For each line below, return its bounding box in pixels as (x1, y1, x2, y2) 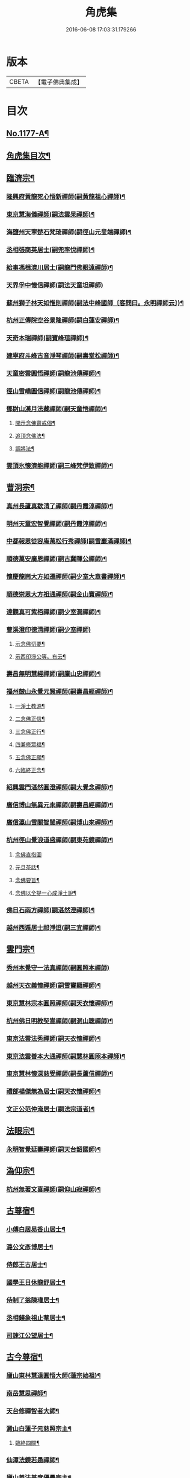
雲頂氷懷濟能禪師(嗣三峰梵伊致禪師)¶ (6, 462, 113, 470)
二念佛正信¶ (14, 715, 45, 722)
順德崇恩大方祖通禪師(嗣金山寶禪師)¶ (6, 590, 113, 599)
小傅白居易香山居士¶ (6, 1225, 66, 1234)
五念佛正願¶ (14, 753, 45, 760)
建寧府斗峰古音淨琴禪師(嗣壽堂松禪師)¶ (6, 352, 120, 360)
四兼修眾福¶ (14, 741, 45, 748)
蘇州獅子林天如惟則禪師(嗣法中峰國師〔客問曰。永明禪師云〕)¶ (6, 298, 185, 307)
